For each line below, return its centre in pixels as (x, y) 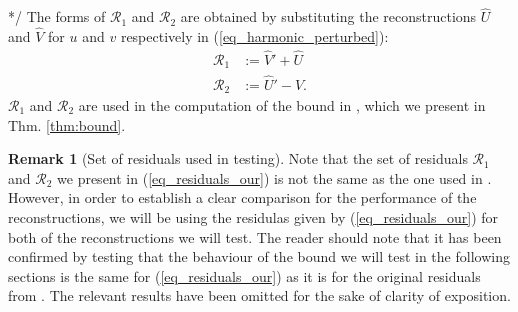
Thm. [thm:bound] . (67, 124)
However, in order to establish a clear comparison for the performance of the (242, 197)
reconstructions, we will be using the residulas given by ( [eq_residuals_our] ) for (253, 217)
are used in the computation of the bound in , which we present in (282, 105)
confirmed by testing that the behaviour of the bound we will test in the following (259, 256)
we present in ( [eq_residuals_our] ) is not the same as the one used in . (274, 177)
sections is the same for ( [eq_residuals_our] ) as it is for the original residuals (244, 275)
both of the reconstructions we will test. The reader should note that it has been (255, 236)
